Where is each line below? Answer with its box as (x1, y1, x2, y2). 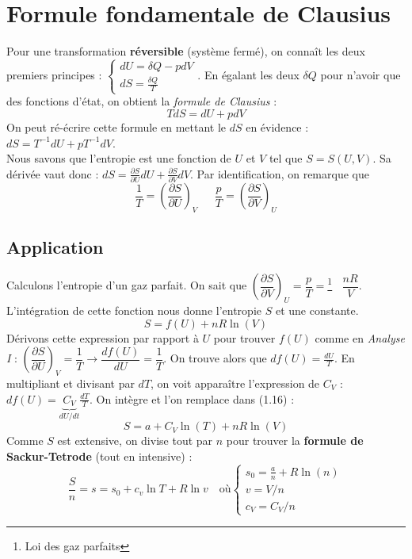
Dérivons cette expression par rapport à (6, 329, 199, 346)
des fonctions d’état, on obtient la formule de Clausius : (6, 93, 277, 109)
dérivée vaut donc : (6, 165, 99, 182)
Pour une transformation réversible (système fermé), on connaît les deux (6, 43, 365, 59)
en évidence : (246, 119, 309, 136)
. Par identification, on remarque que (190, 165, 369, 182)
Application (6, 235, 104, 259)
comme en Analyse (315, 329, 405, 346)
